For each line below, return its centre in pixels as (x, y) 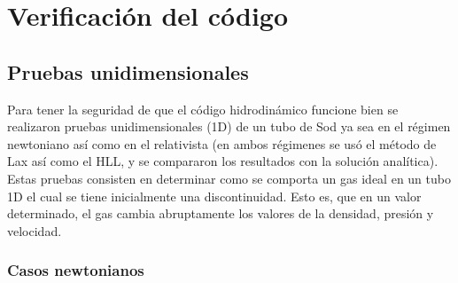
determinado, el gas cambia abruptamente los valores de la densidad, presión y (221, 213)
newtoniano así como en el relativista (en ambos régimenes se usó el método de (222, 143)
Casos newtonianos (76, 270)
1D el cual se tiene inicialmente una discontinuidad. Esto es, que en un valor (214, 196)
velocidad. (35, 230)
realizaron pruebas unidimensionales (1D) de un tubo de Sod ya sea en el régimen (229, 126)
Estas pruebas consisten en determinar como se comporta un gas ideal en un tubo (229, 178)
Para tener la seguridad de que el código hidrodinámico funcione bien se (203, 109)
